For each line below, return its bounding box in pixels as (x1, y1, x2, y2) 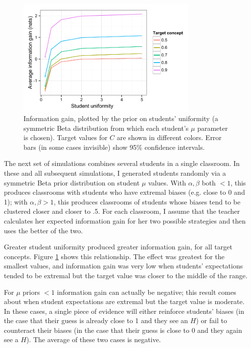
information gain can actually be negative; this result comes (57, 287, 236, 297)
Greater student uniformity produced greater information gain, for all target (4, 242, 232, 252)
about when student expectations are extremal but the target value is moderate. (4, 296, 245, 307)
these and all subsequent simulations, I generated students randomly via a (4, 167, 226, 178)
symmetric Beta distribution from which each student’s (23, 123, 189, 133)
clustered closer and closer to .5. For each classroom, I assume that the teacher (4, 206, 240, 216)
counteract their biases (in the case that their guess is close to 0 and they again (4, 325, 242, 335)
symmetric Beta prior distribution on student (4, 177, 140, 187)
